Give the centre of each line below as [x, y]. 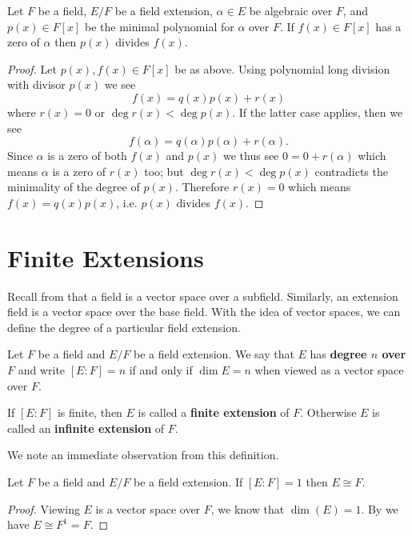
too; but [164, 171]
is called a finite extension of [214, 412]
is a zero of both [87, 156]
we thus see [251, 156]
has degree [338, 354]
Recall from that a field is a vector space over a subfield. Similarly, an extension [203, 296]
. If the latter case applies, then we [318, 112]
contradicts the [351, 171]
